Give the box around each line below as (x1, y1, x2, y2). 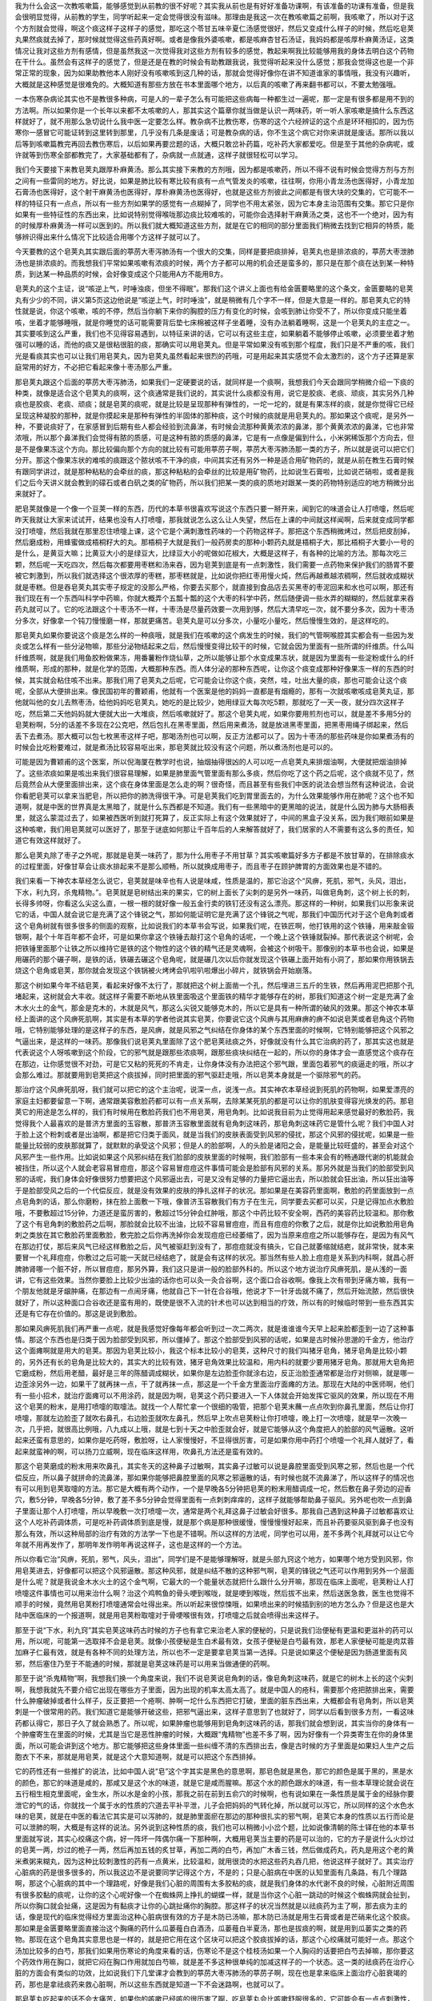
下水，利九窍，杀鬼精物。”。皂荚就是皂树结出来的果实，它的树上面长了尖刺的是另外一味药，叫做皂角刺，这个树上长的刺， (14, 887, 414, 896)
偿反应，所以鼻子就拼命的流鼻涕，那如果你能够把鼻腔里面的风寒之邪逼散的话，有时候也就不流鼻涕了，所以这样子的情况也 (14, 1473, 414, 1482)
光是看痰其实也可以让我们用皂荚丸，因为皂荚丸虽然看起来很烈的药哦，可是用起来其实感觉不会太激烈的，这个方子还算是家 (14, 351, 414, 360)
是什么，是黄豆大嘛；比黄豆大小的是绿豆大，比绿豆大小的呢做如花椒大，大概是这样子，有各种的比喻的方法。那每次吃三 (14, 548, 407, 558)
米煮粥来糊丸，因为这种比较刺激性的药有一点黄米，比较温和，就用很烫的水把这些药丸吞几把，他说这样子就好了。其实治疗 (14, 1856, 414, 1866)
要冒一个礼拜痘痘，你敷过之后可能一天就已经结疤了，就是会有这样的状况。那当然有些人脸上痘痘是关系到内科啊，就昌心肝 (14, 1253, 414, 1262)
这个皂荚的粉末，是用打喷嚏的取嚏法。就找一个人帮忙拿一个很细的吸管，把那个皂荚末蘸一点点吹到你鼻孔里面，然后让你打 (14, 1402, 414, 1412)
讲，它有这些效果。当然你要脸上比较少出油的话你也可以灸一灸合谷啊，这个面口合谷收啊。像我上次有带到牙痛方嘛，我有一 (14, 1275, 414, 1285)
